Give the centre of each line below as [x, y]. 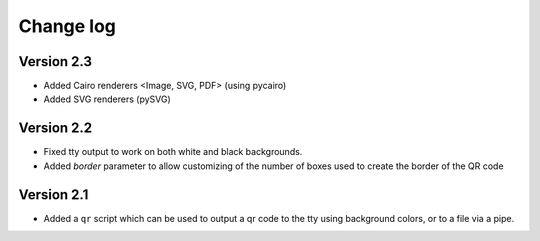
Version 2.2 [55, 128]
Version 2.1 [53, 194]
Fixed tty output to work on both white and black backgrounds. [173, 152]
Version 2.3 [55, 61]
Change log [67, 26]
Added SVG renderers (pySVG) [107, 99]
